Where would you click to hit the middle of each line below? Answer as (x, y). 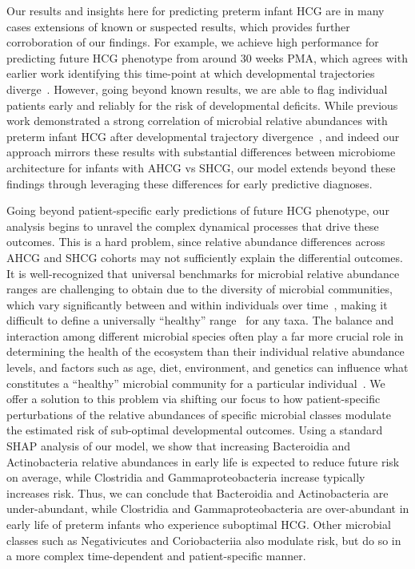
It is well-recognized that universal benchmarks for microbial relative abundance (203, 273)
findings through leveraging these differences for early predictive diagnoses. (190, 183)
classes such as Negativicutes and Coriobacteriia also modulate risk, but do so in (204, 540)
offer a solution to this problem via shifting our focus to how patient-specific (194, 399)
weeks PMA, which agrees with (331, 57)
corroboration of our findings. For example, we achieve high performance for (193, 42)
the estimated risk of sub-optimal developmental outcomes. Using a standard (195, 430)
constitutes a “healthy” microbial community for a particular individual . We (196, 383)
